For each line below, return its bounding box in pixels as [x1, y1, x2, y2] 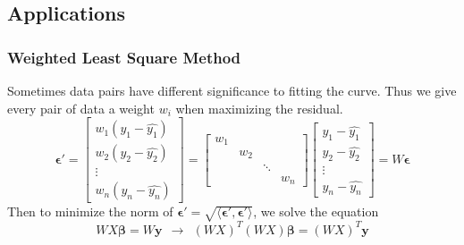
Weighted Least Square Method [7, 46, 241, 68]
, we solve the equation [253, 202, 379, 221]
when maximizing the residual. [175, 98, 343, 117]
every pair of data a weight [7, 98, 155, 117]
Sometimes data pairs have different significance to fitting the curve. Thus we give [7, 81, 457, 99]
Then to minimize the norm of [7, 202, 173, 221]
